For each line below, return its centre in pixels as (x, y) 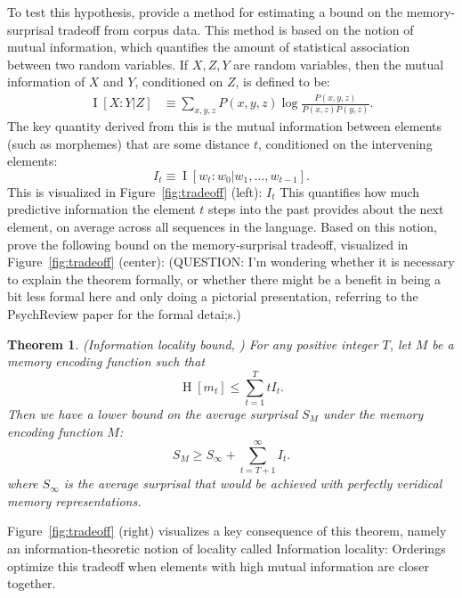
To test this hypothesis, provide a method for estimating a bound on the (205, 12)
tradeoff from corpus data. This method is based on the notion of (236, 29)
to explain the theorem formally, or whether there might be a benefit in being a (224, 279)
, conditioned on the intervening (345, 143)
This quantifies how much (350, 191)
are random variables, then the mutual (339, 64)
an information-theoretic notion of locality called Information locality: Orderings (227, 549)
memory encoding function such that (106, 361)
